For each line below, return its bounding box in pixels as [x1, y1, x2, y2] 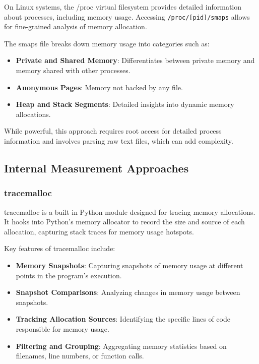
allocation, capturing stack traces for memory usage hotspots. [4, 226, 194, 236]
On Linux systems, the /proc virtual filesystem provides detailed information [4, 2, 242, 12]
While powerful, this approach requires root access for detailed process [4, 126, 222, 136]
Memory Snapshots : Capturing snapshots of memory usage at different [16, 260, 243, 270]
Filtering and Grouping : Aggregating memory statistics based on [16, 340, 227, 351]
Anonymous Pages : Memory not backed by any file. [16, 82, 183, 92]
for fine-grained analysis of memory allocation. [4, 21, 147, 32]
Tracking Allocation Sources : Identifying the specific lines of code [16, 314, 230, 324]
